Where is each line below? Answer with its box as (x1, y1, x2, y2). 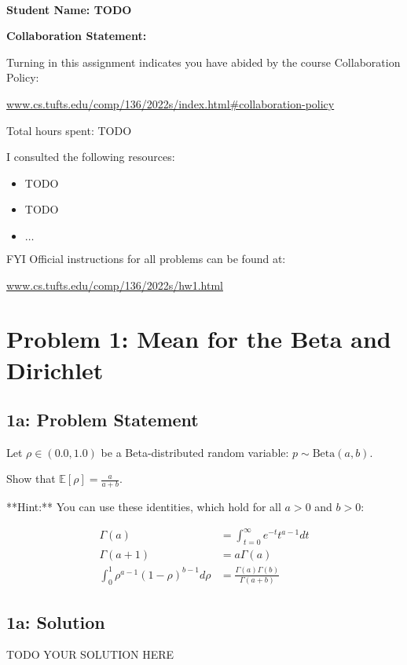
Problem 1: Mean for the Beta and (6, 323, 391, 355)
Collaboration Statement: (6, 27, 147, 44)
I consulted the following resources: (6, 148, 175, 165)
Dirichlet (6, 353, 104, 385)
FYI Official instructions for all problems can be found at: (6, 250, 286, 266)
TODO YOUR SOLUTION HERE (6, 646, 174, 663)
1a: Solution (6, 609, 105, 634)
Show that (6, 470, 56, 487)
